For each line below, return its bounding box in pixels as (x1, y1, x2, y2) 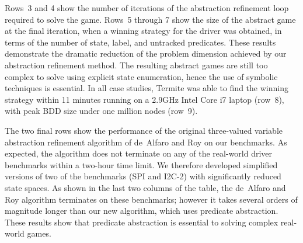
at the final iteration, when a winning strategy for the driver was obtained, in (5, 25, 282, 37)
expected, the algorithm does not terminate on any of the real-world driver (5, 147, 273, 159)
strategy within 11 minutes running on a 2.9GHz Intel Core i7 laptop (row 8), (5, 93, 284, 105)
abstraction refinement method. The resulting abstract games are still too (5, 58, 268, 71)
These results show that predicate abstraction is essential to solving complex (5, 216, 278, 228)
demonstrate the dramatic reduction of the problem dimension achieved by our (5, 47, 287, 60)
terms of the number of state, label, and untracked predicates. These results (5, 36, 276, 48)
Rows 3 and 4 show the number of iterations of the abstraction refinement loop (5, 2, 289, 13)
